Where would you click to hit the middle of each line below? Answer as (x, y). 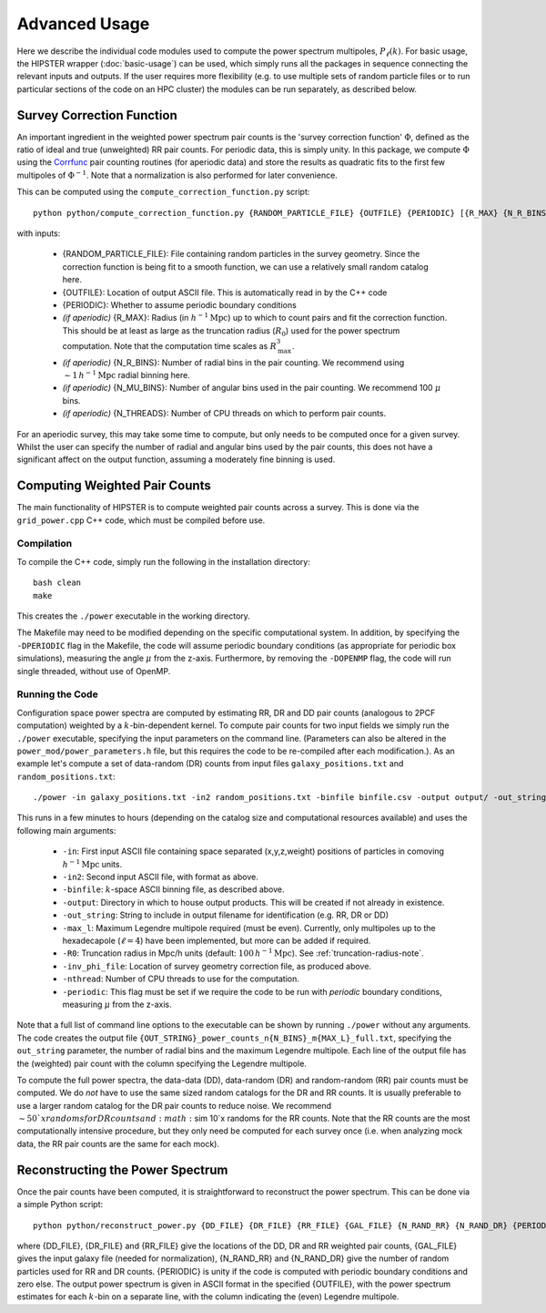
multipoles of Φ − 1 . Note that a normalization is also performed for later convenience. (177, 174)
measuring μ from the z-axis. (117, 1004)
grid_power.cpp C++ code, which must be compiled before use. (141, 520)
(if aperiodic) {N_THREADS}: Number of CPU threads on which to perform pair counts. (224, 414)
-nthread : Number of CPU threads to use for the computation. (181, 979)
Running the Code (58, 694)
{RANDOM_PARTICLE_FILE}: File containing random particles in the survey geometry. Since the (241, 254)
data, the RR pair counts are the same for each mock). (118, 1144)
